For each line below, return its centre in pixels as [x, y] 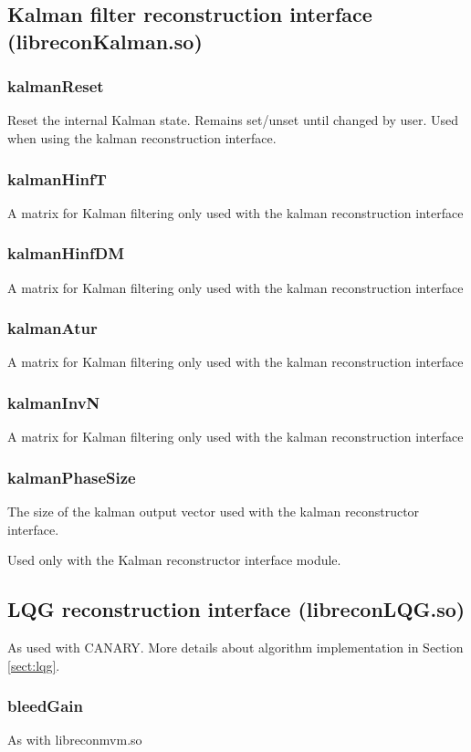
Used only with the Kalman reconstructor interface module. [174, 560]
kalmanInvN [54, 402]
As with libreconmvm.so [75, 740]
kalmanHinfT [57, 178]
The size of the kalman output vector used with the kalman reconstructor [214, 512]
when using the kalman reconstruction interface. [142, 137]
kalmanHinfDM [66, 253]
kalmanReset [56, 86]
